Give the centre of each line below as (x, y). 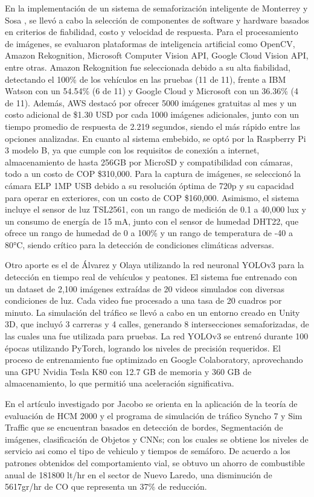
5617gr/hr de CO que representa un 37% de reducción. (106, 486)
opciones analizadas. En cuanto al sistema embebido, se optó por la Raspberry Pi (155, 138)
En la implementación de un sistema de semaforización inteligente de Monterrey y (156, 8)
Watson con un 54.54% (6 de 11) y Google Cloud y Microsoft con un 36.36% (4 (152, 91)
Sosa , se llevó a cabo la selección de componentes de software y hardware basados (157, 20)
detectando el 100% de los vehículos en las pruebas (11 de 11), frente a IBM (146, 79)
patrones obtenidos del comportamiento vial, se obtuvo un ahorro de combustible (155, 462)
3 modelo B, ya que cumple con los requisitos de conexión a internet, (132, 150)
